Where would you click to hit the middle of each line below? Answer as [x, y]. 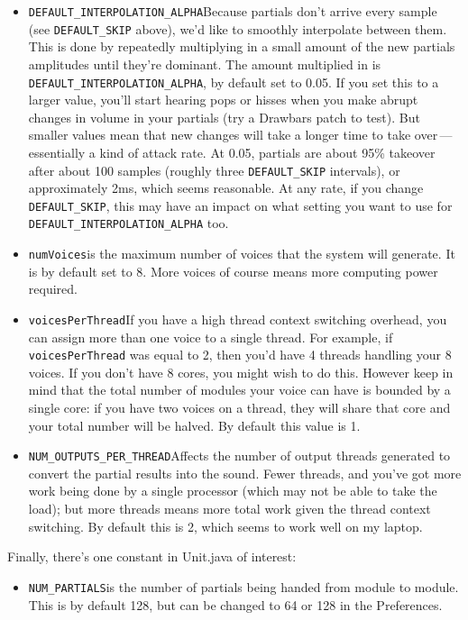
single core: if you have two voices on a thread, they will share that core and [239, 408]
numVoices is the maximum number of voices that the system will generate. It [242, 254]
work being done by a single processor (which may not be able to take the [233, 491]
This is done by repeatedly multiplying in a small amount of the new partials [242, 46]
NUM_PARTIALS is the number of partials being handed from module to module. [243, 586]
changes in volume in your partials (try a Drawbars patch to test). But [224, 117]
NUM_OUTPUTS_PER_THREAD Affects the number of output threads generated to [239, 456]
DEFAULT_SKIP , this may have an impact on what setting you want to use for [240, 205]
